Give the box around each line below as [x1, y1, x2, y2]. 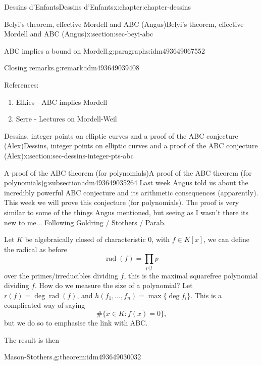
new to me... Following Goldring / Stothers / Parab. [4, 217, 166, 227]
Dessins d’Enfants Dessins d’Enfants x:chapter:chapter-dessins [4, 2, 191, 12]
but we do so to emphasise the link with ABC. [4, 317, 148, 328]
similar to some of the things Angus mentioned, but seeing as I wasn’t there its [4, 207, 249, 217]
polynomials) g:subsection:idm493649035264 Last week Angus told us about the [4, 177, 248, 188]
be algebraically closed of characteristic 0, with [25, 234, 170, 245]
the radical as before [4, 244, 67, 254]
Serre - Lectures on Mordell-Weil [16, 113, 117, 124]
